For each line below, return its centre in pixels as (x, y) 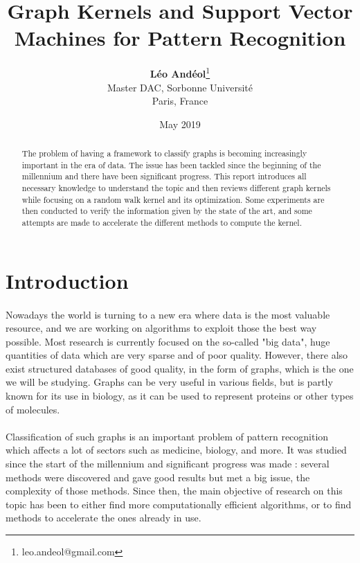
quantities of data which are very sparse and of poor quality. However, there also (177, 355)
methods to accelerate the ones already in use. (103, 518)
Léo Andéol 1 (180, 72)
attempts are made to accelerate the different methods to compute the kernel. (162, 223)
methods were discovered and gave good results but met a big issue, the (158, 477)
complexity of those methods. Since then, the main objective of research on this (174, 491)
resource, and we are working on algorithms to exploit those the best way (161, 328)
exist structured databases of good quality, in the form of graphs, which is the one (180, 368)
